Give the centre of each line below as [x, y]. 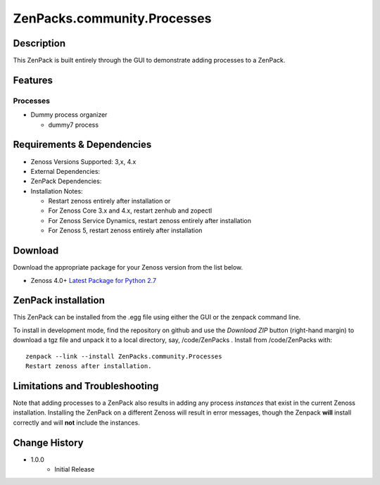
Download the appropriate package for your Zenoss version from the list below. [128, 267]
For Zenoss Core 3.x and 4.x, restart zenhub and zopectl [130, 210]
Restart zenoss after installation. [89, 366]
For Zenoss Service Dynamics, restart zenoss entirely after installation [150, 220]
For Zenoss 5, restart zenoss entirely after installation [125, 231]
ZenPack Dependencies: [66, 181]
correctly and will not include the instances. [76, 422]
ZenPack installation [59, 300]
